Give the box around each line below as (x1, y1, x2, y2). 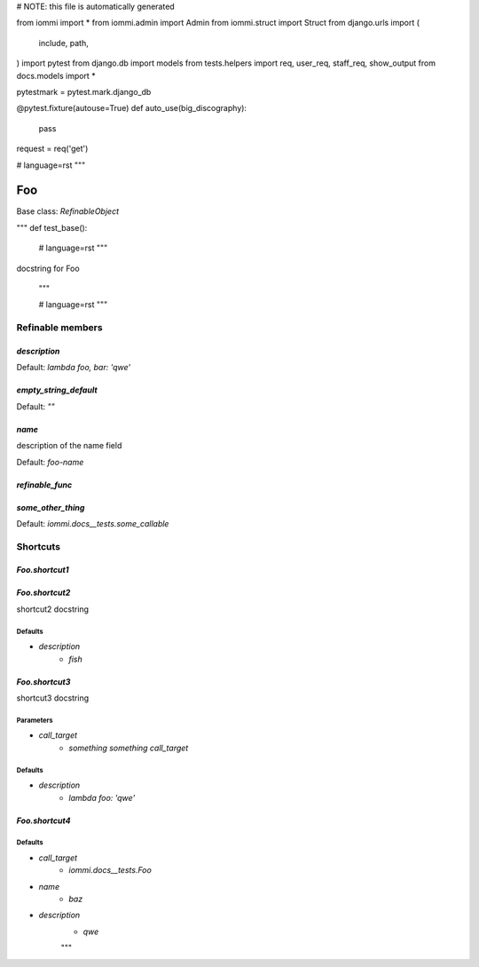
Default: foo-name (16, 456, 84, 467)
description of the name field (16, 440, 122, 451)
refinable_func (16, 480, 73, 490)
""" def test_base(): (16, 222, 88, 233)
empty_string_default (16, 384, 98, 395)
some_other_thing (16, 502, 85, 512)
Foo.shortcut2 (16, 587, 71, 598)
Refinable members (16, 321, 103, 334)
